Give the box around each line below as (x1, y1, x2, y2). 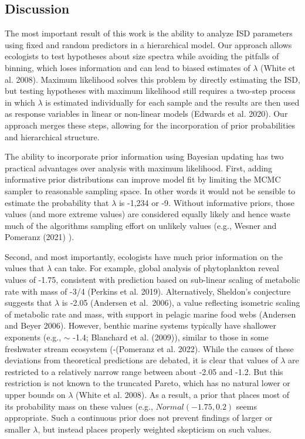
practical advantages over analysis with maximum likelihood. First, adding (5, 161, 273, 174)
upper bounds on (5, 389, 66, 401)
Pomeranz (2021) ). (5, 231, 74, 243)
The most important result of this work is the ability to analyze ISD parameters (5, 27, 293, 39)
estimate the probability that (5, 196, 109, 208)
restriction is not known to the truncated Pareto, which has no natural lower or (5, 377, 290, 389)
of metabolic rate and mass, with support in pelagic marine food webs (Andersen (5, 308, 296, 320)
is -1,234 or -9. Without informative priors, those (118, 196, 295, 208)
